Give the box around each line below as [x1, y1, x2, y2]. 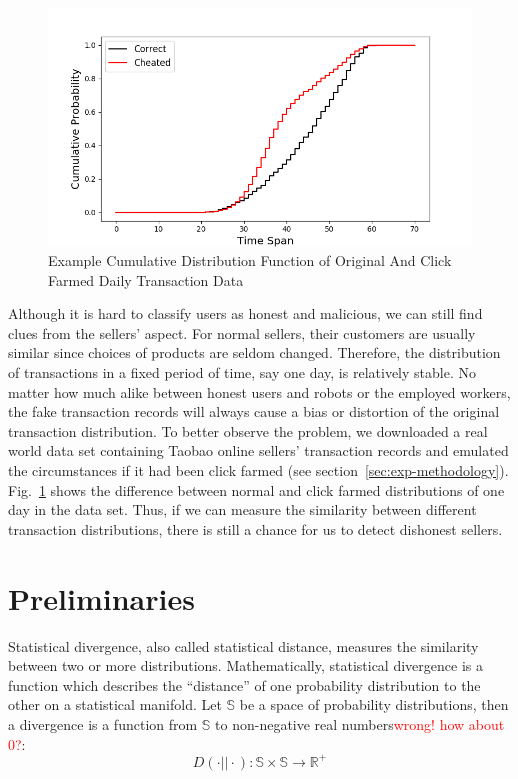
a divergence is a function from [8, 713, 198, 734]
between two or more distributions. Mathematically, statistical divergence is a [8, 655, 483, 676]
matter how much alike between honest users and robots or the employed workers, [8, 381, 511, 402]
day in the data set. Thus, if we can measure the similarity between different [8, 499, 477, 520]
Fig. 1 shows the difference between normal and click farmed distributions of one [8, 479, 505, 500]
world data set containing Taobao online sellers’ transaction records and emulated [8, 440, 509, 461]
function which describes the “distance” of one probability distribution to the [8, 674, 481, 695]
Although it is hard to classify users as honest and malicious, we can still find [8, 303, 483, 324]
